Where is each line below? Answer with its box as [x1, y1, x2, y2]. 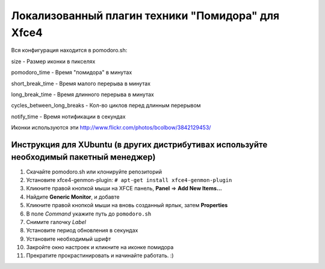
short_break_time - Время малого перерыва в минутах [11, 80, 150, 87]
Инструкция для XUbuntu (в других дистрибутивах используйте [11, 139, 268, 150]
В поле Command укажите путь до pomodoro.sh [26, 210, 152, 217]
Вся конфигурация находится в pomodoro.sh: [11, 47, 128, 54]
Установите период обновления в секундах [26, 227, 138, 234]
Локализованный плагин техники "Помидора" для [11, 9, 280, 22]
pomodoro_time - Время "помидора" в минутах [11, 69, 132, 76]
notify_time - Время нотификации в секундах [11, 113, 126, 120]
